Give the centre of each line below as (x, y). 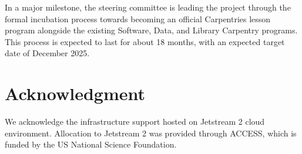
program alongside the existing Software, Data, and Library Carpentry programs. (151, 30)
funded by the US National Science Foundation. (91, 144)
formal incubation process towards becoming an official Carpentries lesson (138, 18)
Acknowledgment (75, 93)
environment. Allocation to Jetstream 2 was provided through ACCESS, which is (151, 133)
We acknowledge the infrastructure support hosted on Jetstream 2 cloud (135, 122)
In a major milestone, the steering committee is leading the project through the (148, 7)
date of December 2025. (47, 53)
